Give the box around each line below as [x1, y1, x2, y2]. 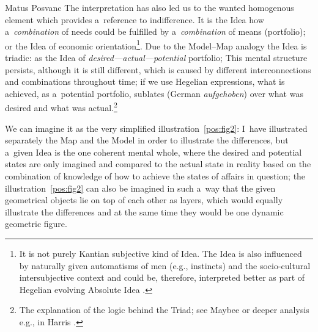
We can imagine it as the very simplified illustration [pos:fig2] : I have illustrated [5, 121, 308, 134]
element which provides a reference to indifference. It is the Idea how [5, 13, 264, 26]
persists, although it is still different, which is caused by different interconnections [5, 63, 311, 76]
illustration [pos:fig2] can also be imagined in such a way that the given [5, 181, 276, 194]
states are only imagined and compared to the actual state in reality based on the [5, 157, 311, 170]
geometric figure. [5, 217, 67, 230]
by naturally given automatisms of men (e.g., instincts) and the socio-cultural [19, 259, 311, 272]
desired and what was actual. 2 [5, 99, 117, 114]
